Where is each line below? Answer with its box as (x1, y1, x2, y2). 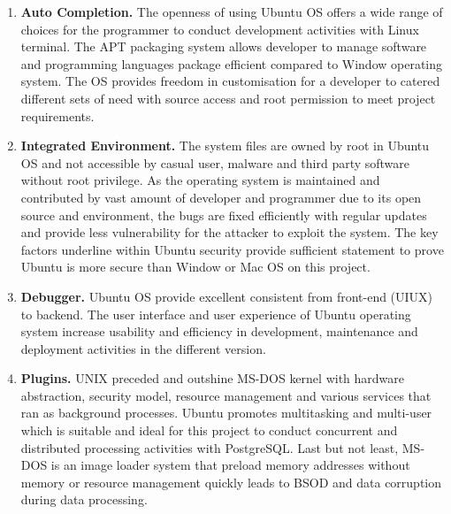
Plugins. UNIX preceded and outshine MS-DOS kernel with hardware (20, 369, 405, 387)
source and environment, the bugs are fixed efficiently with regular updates (20, 205, 427, 224)
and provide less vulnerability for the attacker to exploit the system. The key (20, 223, 439, 242)
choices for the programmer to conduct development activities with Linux (20, 19, 419, 38)
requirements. (20, 106, 95, 125)
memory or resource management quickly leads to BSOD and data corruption (20, 472, 442, 491)
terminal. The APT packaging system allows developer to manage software (20, 37, 427, 56)
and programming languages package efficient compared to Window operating (20, 54, 443, 73)
